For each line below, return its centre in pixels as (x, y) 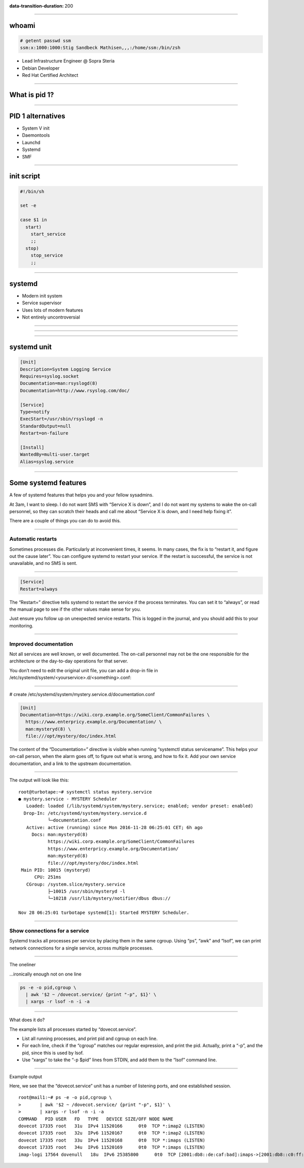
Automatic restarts (33, 539)
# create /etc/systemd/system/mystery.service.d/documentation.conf (82, 694)
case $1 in (33, 220)
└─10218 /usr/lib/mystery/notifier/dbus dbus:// (109, 898)
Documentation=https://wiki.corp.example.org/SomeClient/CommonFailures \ (115, 715)
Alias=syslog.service (47, 462)
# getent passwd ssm (45, 41)
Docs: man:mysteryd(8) (60, 834)
